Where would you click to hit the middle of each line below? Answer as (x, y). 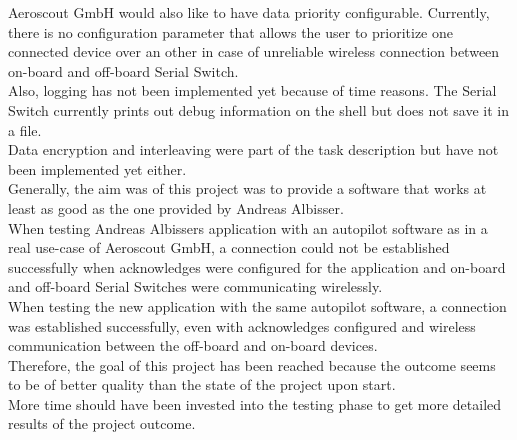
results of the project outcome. (102, 423)
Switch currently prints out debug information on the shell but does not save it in (259, 109)
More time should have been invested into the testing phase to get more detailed (255, 403)
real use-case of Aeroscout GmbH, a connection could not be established (229, 247)
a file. (25, 129)
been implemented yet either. (97, 168)
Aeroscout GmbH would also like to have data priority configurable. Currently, (249, 12)
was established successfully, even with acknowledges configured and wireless (242, 325)
